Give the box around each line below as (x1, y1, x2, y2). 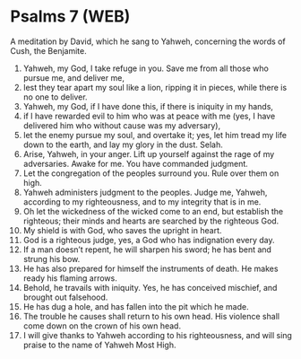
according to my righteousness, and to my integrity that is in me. (22, 196, 262, 207)
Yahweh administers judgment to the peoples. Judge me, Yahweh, (22, 187, 268, 197)
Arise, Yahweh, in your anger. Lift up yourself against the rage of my (22, 148, 275, 159)
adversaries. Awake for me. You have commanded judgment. (22, 158, 249, 169)
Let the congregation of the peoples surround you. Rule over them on (22, 168, 279, 179)
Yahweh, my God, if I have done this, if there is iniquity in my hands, (22, 101, 274, 111)
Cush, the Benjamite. (10, 45, 88, 56)
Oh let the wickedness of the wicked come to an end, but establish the (22, 206, 284, 216)
